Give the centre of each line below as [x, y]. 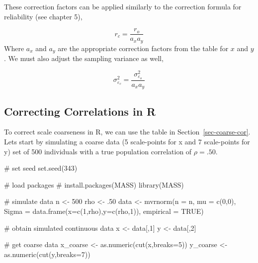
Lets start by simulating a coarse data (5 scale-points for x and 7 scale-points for [127, 141]
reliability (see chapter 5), [43, 16]
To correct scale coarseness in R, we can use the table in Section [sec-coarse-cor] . [127, 132]
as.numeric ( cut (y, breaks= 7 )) [47, 254]
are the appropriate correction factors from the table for [143, 48]
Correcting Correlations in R [80, 111]
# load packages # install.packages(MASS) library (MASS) [94, 184]
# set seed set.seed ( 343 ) [41, 168]
